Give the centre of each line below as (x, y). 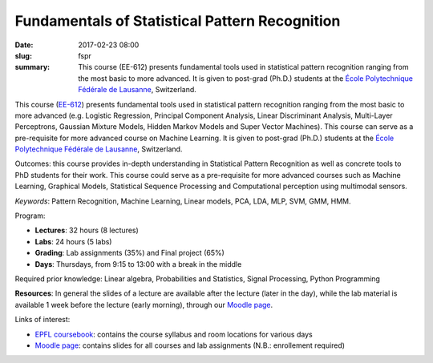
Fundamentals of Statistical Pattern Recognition (178, 21)
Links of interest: (42, 320)
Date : (24, 45)
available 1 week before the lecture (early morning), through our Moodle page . (144, 305)
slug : (23, 55)
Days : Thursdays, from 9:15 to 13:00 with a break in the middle (138, 264)
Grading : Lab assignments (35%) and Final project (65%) (129, 253)
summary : (32, 67)
